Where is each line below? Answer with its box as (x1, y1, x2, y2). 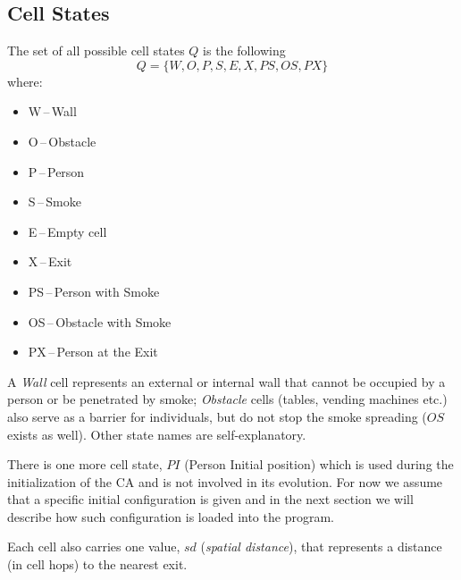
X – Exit (28, 252, 72, 271)
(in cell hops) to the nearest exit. (7, 555, 188, 574)
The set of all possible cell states (7, 41, 185, 60)
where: (7, 71, 43, 90)
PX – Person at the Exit (28, 342, 158, 361)
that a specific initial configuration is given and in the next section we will (7, 490, 414, 509)
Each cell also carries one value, (7, 537, 180, 556)
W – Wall (28, 102, 77, 121)
